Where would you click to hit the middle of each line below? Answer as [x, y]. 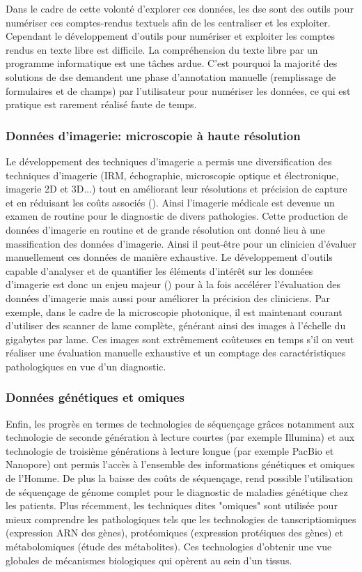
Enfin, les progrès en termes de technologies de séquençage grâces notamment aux [180, 423]
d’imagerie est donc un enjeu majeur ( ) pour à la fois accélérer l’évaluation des [173, 284]
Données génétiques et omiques [95, 397]
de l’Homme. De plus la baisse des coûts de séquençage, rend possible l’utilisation [179, 478]
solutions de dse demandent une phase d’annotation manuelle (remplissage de [171, 76]
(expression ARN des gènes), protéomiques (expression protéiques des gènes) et [174, 533]
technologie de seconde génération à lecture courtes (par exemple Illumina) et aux [180, 437]
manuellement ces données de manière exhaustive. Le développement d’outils [169, 257]
